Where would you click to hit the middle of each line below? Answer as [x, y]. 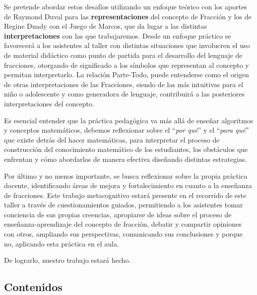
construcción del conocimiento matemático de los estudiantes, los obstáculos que [126, 149]
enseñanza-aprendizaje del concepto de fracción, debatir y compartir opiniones [123, 224]
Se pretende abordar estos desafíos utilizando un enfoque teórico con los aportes [126, 6]
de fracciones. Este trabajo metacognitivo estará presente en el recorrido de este [125, 195]
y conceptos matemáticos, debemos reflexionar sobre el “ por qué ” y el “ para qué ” [127, 130]
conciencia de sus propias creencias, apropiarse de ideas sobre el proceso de [118, 214]
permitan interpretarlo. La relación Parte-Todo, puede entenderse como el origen [127, 74]
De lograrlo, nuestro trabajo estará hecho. [67, 260]
